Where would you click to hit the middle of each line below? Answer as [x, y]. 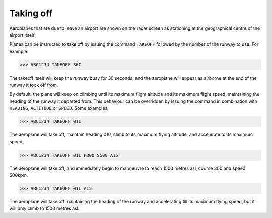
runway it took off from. [34, 85]
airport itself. [22, 35]
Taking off [31, 13]
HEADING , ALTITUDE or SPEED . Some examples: [59, 108]
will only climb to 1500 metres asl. [44, 208]
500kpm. [19, 175]
